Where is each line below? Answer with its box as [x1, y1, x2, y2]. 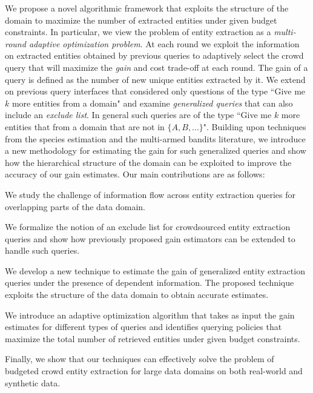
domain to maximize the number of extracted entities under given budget [5, 13, 277, 26]
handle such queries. [5, 244, 80, 257]
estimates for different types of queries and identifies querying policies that [5, 320, 282, 333]
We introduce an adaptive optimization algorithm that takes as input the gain [5, 308, 295, 321]
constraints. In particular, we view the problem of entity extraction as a [5, 25, 271, 38]
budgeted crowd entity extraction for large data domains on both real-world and [5, 365, 303, 377]
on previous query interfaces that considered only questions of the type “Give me [5, 85, 306, 97]
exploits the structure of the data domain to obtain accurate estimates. [5, 288, 269, 301]
